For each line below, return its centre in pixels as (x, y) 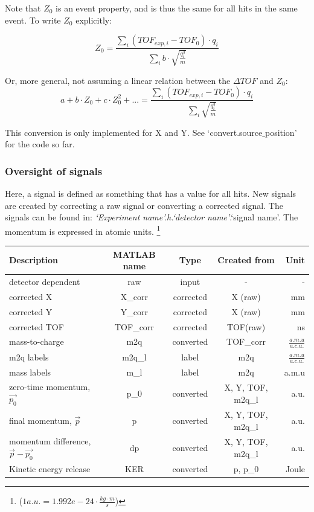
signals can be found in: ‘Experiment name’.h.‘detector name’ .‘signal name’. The (152, 217)
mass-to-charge (37, 341)
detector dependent (45, 281)
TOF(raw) (246, 326)
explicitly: (94, 20)
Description (34, 260)
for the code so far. (40, 144)
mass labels (30, 372)
